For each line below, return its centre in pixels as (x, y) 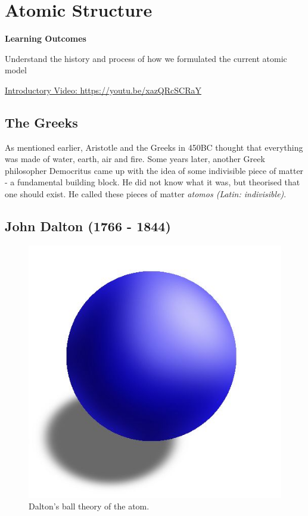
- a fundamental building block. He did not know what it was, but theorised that (153, 182)
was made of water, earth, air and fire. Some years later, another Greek (135, 159)
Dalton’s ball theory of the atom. (89, 506)
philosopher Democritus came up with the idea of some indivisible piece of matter (154, 170)
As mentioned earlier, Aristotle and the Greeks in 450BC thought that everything (154, 147)
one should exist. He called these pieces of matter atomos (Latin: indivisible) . (146, 194)
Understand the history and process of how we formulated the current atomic (146, 58)
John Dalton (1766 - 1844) (88, 226)
